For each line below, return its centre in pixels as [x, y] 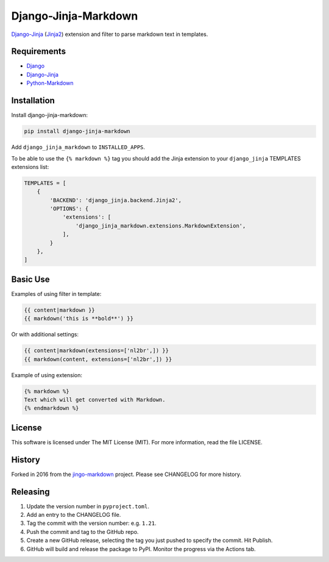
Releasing [30, 492]
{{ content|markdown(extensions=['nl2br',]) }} [96, 351]
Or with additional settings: [45, 334]
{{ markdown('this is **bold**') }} [79, 319]
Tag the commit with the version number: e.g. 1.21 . [91, 523]
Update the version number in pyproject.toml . [88, 506]
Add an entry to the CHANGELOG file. [74, 515]
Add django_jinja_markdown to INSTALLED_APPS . [78, 147]
